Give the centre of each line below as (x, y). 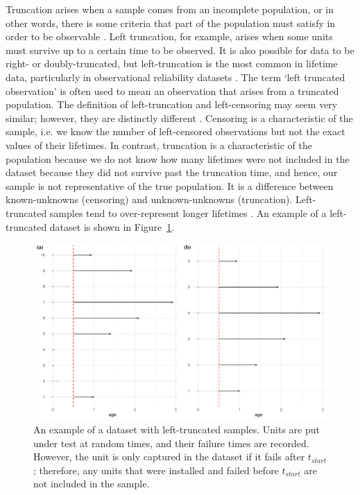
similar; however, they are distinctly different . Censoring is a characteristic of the (179, 118)
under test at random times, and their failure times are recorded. (171, 443)
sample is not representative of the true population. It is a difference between (170, 185)
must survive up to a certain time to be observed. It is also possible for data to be (180, 50)
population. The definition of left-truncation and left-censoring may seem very (172, 104)
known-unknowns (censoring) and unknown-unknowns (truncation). (149, 199)
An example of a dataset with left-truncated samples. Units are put (177, 429)
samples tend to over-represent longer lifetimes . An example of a (188, 212)
